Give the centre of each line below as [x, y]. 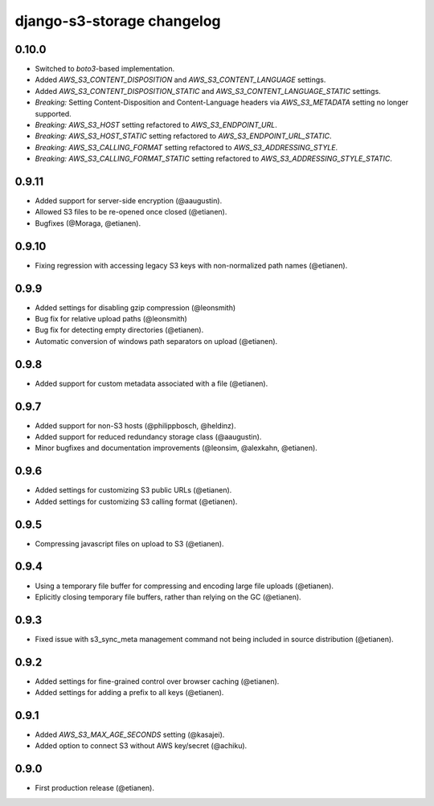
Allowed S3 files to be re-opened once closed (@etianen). [131, 212]
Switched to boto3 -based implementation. [105, 69]
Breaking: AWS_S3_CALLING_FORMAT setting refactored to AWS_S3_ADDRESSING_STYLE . [186, 147]
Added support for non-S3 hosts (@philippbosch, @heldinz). [135, 425]
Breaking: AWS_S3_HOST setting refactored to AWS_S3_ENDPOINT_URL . [156, 125]
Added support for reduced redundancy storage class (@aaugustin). [148, 437]
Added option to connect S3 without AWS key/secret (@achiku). [141, 746]
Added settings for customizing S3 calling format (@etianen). [136, 501]
